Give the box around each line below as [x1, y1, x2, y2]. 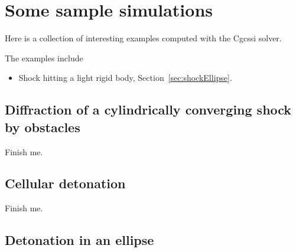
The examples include [5, 51, 83, 64]
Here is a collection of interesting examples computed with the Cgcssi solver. [5, 32, 282, 44]
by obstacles [5, 117, 80, 136]
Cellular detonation [5, 174, 126, 192]
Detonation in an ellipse [5, 231, 154, 249]
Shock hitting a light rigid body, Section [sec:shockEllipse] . [18, 71, 232, 84]
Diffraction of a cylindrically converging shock [5, 100, 292, 119]
